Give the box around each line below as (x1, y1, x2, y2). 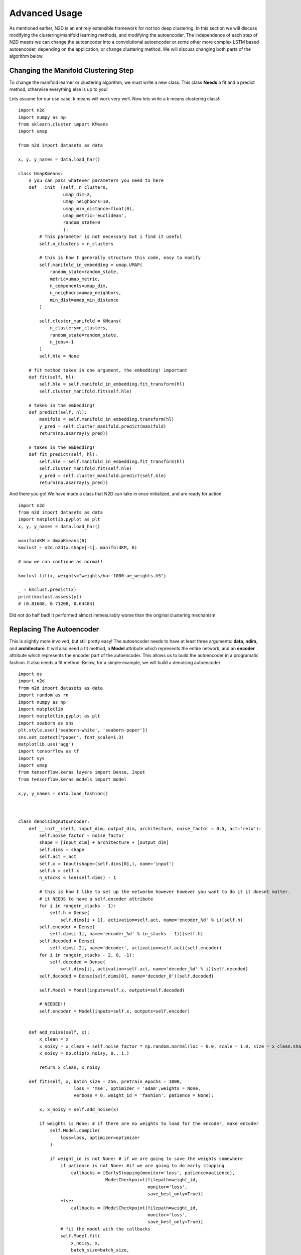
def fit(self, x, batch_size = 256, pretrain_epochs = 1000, (28, 1078, 183, 1084)
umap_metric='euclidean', (63, 213, 127, 218)
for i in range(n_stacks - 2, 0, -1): (39, 952, 135, 958)
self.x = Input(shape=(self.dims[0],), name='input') (39, 861, 175, 866)
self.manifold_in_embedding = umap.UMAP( (39, 262, 143, 268)
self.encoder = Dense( (39, 924, 95, 930)
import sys (18, 756, 45, 761)
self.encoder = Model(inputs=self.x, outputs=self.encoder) (39, 1008, 190, 1014)
